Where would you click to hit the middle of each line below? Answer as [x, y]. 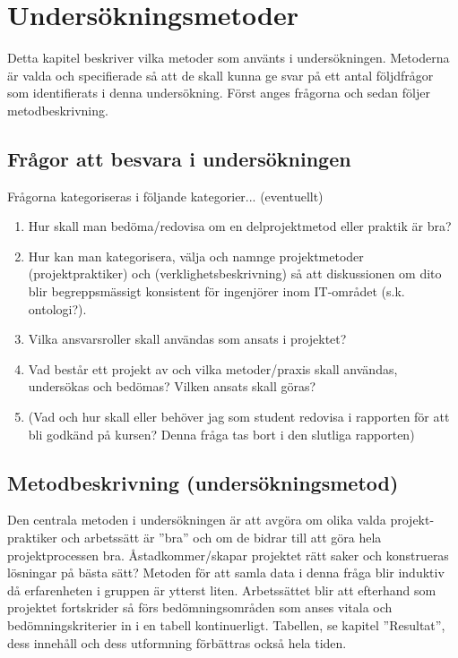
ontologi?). [57, 308]
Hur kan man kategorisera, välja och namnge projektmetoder [196, 256]
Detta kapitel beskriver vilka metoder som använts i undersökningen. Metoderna [229, 58]
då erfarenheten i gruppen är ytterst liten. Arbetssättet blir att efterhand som [222, 590]
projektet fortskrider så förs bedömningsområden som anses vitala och [200, 607]
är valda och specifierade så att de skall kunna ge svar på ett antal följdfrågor [220, 75]
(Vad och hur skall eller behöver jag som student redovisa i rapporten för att [239, 417]
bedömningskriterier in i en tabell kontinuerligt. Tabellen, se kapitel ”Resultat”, [226, 625]
